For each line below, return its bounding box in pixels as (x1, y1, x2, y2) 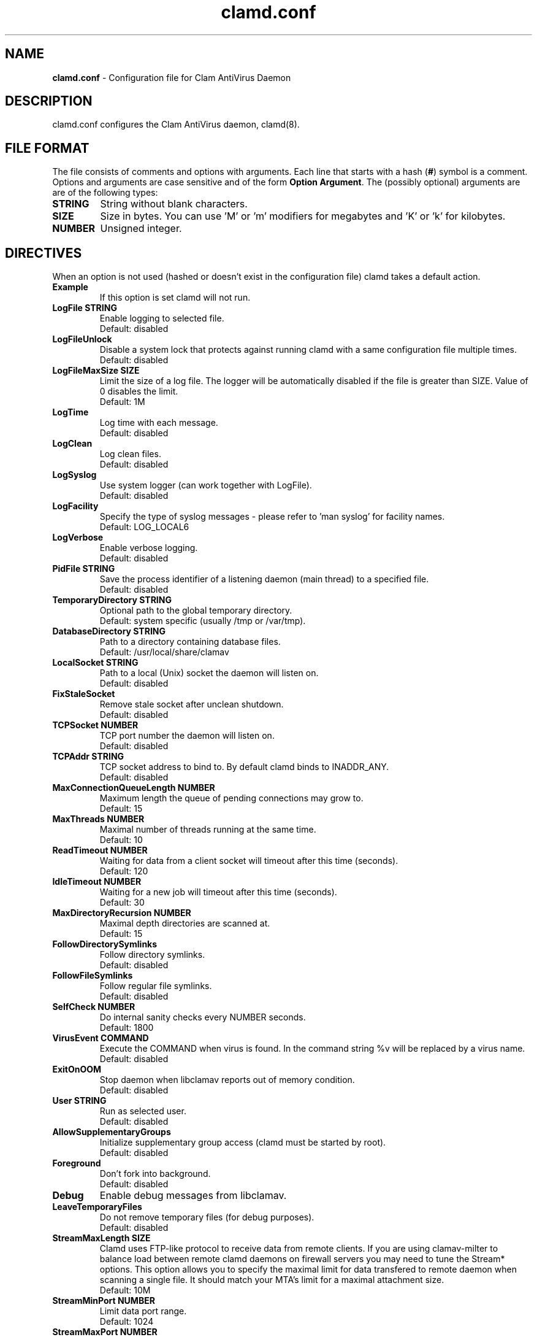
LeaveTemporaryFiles (52, 1201, 142, 1212)
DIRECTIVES (5, 245, 82, 261)
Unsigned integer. (100, 222, 182, 235)
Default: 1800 (99, 1022, 154, 1033)
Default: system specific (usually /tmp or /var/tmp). (99, 615, 306, 626)
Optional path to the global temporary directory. (99, 605, 292, 616)
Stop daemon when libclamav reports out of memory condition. (99, 1074, 355, 1085)
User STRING (52, 1095, 107, 1106)
